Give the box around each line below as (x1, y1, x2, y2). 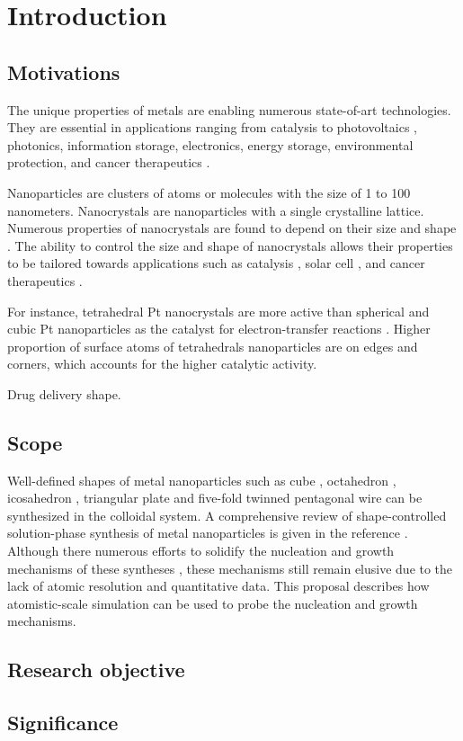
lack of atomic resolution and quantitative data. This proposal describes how (7, 576, 430, 595)
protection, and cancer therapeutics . (7, 153, 210, 172)
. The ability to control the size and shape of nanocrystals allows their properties (7, 236, 453, 254)
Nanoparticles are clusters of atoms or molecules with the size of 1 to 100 (7, 183, 411, 201)
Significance (7, 709, 119, 737)
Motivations (7, 58, 120, 85)
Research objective (7, 656, 185, 683)
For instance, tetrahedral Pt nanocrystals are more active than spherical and (7, 301, 430, 320)
